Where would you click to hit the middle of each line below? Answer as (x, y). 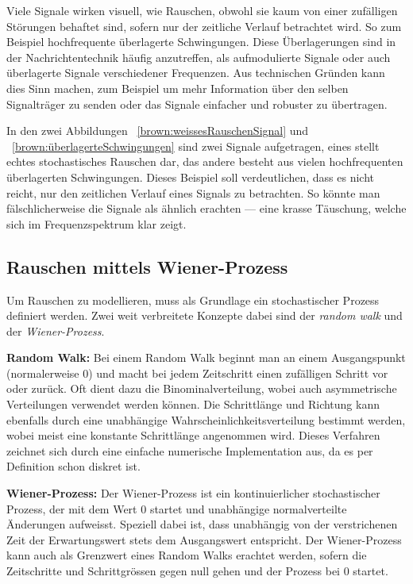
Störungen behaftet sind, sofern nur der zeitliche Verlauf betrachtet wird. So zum (204, 26)
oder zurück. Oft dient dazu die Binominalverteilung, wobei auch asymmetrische (202, 388)
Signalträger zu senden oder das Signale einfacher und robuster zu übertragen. (197, 104)
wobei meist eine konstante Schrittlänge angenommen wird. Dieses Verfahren (193, 435)
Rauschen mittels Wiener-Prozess (147, 266)
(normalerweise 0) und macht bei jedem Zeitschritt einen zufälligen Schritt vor (197, 373)
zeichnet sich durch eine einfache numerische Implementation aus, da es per (190, 450)
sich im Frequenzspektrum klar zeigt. (96, 223)
